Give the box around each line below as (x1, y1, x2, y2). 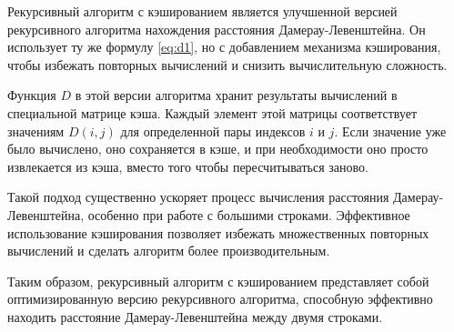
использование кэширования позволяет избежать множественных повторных (7, 223, 429, 242)
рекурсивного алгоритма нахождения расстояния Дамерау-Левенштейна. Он (7, 19, 426, 38)
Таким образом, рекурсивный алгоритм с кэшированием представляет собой (7, 271, 429, 290)
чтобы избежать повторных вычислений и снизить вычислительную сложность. (7, 55, 448, 74)
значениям (7, 121, 65, 140)
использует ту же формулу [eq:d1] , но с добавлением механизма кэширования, (7, 37, 441, 56)
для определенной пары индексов (120, 121, 306, 140)
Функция (7, 86, 56, 105)
